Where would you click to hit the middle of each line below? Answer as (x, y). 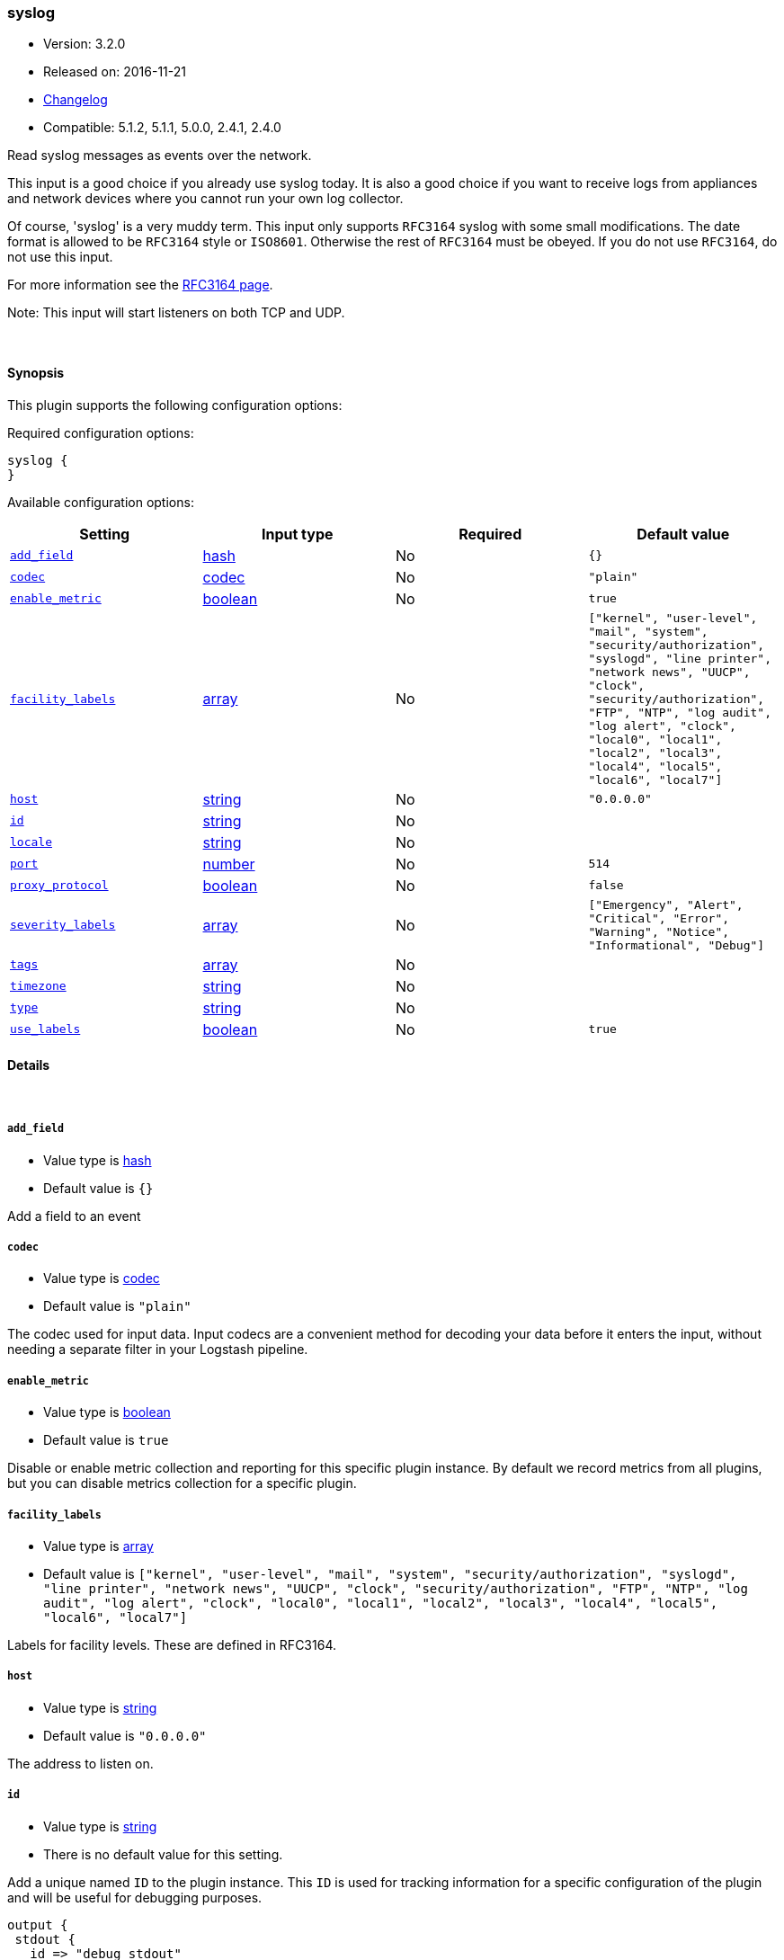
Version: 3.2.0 (85, 44)
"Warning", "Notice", (659, 931)
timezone (38, 986)
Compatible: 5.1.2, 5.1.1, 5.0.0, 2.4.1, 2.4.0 (162, 128)
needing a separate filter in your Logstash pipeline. (158, 1350)
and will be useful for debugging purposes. (135, 1897)
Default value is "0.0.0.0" (125, 1735)
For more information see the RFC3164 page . (140, 285)
